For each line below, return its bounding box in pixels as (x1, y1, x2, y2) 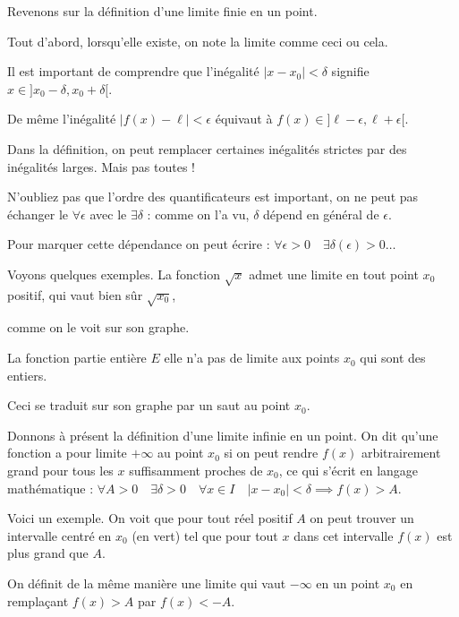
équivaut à (215, 109, 273, 128)
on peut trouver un (310, 509, 414, 527)
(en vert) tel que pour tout (132, 526, 278, 544)
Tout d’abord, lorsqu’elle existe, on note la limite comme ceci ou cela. (7, 31, 388, 50)
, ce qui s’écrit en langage (278, 461, 419, 480)
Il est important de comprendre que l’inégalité (7, 62, 259, 81)
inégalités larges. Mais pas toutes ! (7, 157, 196, 176)
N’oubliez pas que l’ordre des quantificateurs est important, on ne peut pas (7, 187, 419, 206)
